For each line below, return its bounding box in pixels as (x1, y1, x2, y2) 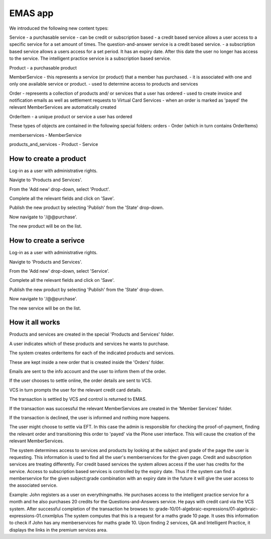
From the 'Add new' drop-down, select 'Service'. (9, 268, 110, 274)
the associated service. (9, 482, 58, 488)
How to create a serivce (9, 237, 85, 245)
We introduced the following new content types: (9, 25, 109, 31)
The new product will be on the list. (9, 223, 82, 229)
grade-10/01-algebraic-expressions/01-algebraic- (155, 506, 258, 512)
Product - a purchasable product (9, 64, 77, 70)
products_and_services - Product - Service (9, 141, 98, 147)
